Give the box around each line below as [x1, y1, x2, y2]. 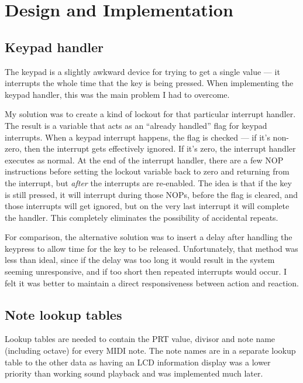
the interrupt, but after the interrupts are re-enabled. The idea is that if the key [5, 176, 292, 189]
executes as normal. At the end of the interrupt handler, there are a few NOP [5, 153, 284, 166]
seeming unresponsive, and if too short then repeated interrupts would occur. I [5, 265, 287, 278]
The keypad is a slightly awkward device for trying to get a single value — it [5, 65, 280, 77]
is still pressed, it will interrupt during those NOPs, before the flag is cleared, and [5, 188, 298, 200]
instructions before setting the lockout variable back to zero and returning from [5, 165, 290, 177]
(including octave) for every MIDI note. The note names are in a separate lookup [5, 344, 296, 357]
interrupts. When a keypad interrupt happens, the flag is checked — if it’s [5, 131, 270, 143]
